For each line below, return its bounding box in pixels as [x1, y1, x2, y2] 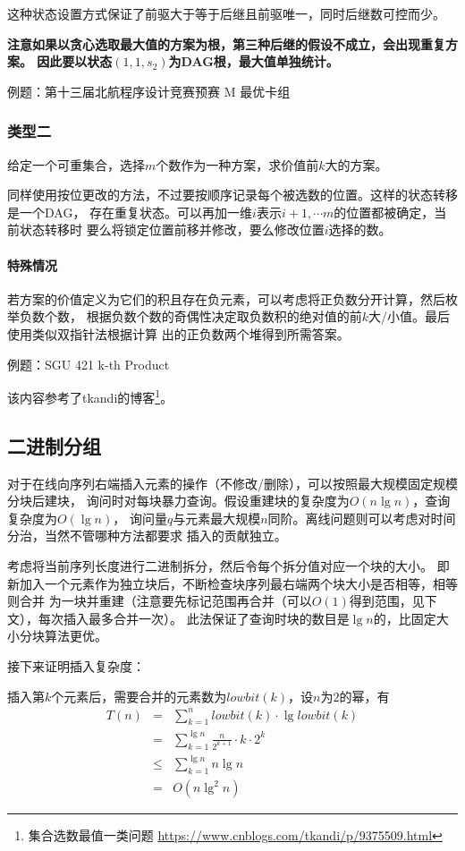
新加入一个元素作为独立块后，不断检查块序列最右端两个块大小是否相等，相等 [7, 574, 458, 592]
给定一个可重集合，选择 [7, 155, 145, 174]
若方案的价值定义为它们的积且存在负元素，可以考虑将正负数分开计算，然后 [7, 289, 445, 308]
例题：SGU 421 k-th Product [7, 354, 170, 373]
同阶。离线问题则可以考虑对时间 [267, 508, 456, 527]
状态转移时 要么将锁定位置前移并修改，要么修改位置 [19, 220, 325, 239]
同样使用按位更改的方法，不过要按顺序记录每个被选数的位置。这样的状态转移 [7, 185, 458, 204]
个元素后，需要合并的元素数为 [51, 686, 227, 705]
